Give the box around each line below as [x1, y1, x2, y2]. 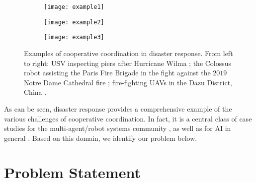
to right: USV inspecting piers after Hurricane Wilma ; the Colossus [24, 58, 232, 68]
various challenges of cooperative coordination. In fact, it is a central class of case [4, 113, 252, 123]
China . [24, 87, 47, 97]
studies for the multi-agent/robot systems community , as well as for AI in [4, 123, 231, 133]
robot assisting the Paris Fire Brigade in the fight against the [24, 67, 211, 78]
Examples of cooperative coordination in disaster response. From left [24, 48, 233, 58]
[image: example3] [44, 34, 104, 41]
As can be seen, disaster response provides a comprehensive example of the [4, 103, 232, 114]
